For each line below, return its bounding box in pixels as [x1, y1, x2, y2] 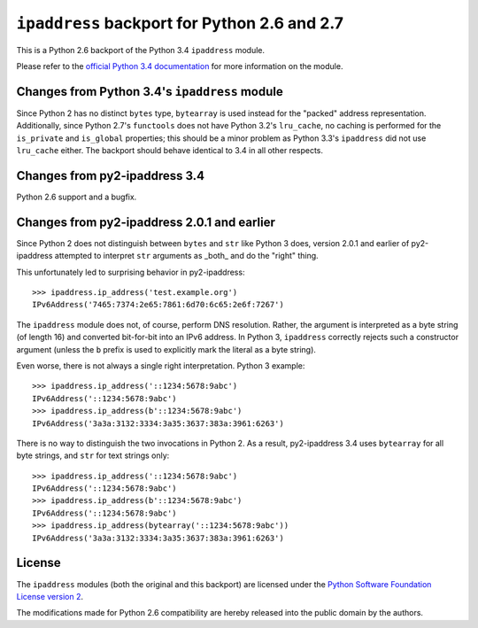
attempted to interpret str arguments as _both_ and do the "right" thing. [54, 251, 319, 261]
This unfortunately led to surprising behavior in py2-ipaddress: [16, 267, 245, 277]
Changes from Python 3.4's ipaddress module [16, 84, 283, 99]
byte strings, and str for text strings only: [16, 450, 170, 461]
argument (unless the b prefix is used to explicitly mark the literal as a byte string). [16, 344, 316, 354]
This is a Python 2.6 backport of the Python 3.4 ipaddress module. [16, 44, 266, 55]
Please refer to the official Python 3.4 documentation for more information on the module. [16, 60, 343, 71]
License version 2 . [16, 591, 84, 601]
